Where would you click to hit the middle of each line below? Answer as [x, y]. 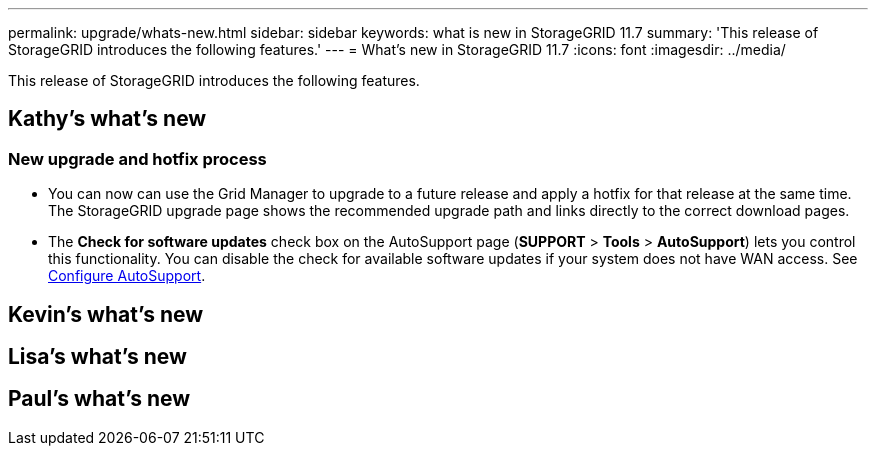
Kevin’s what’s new [106, 314]
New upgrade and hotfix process [137, 158]
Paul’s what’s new [99, 399]
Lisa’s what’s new [97, 357]
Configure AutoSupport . [127, 276]
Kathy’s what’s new [107, 119]
